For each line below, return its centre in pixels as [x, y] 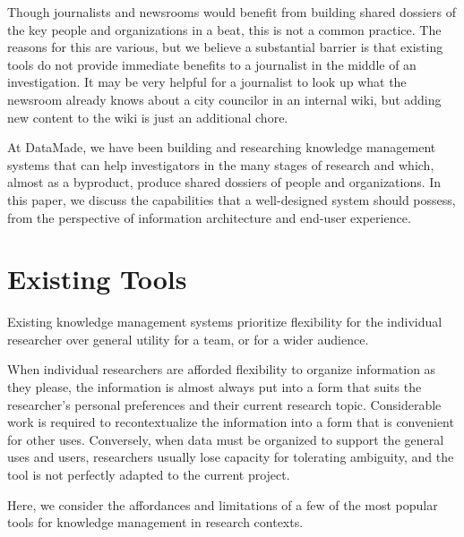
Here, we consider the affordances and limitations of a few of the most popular [223, 504]
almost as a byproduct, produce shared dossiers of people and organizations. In [224, 182]
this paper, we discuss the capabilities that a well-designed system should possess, [232, 199]
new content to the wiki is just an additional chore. [148, 117]
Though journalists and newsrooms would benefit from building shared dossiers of [232, 12]
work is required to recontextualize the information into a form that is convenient [231, 422]
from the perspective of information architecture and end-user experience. [209, 217]
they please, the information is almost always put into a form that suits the [215, 387]
